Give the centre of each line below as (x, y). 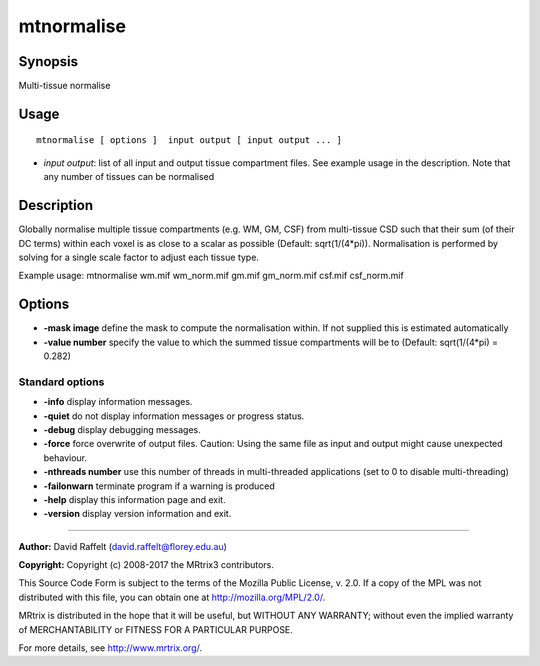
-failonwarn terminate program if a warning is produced (159, 486)
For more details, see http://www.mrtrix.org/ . (110, 648)
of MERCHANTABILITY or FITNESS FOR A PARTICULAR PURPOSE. (156, 629)
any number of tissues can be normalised (129, 177)
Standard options (61, 382)
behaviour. (65, 457)
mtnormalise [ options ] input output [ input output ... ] (189, 140)
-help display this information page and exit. (134, 499)
